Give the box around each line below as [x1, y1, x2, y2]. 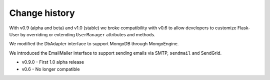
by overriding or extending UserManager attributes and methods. [20, 31, 155, 37]
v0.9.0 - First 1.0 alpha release [21, 59, 84, 65]
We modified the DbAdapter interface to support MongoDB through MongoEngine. [9, 41, 179, 47]
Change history [9, 7, 75, 18]
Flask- [237, 25, 250, 31]
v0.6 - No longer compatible [21, 66, 80, 72]
